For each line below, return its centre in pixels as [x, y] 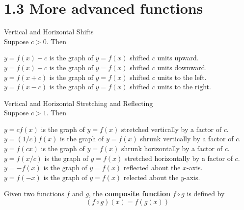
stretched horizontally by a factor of [179, 158]
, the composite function [130, 194]
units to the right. [184, 87]
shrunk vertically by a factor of [187, 139]
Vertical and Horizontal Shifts [49, 32]
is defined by [206, 194]
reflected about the [152, 168]
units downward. [182, 67]
